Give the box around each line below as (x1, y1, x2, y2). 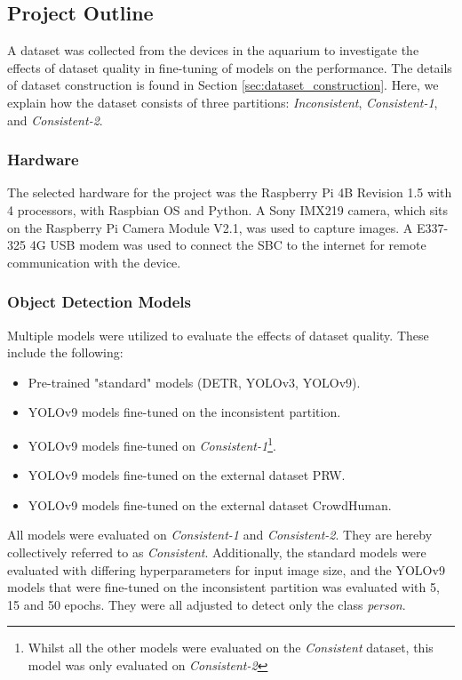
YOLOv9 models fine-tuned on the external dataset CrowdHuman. (28, 495, 392, 514)
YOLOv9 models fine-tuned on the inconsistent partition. (28, 403, 341, 421)
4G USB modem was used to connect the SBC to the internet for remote (29, 236, 426, 254)
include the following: (7, 343, 123, 362)
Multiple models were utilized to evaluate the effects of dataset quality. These (7, 325, 429, 344)
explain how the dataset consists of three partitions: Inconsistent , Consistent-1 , (7, 92, 438, 111)
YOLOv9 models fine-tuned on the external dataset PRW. (28, 466, 346, 484)
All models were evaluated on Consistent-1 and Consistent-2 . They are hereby (7, 525, 433, 544)
